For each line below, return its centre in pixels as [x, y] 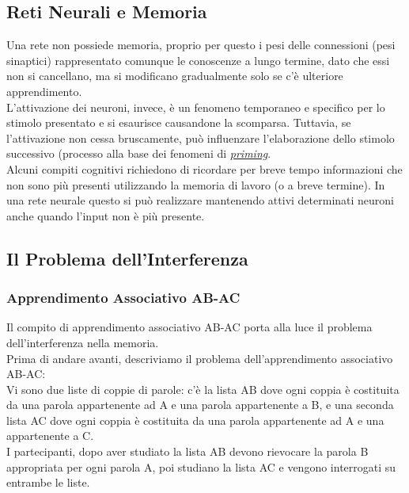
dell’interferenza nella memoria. [83, 342]
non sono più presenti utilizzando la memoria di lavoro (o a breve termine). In [196, 184]
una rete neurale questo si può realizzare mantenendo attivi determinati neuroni [201, 200]
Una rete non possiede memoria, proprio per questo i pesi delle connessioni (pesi [201, 45]
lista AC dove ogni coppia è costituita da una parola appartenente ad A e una [195, 420]
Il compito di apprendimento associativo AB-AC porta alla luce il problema [189, 327]
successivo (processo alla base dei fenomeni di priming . [139, 153]
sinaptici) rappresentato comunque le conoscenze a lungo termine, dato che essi [198, 60]
